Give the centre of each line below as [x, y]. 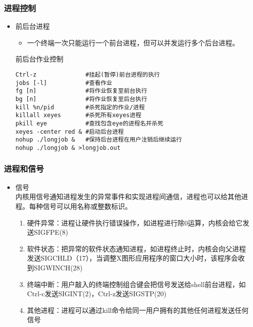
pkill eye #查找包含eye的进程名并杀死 [89, 123]
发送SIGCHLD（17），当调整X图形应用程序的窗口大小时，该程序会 [132, 258]
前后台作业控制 [39, 59]
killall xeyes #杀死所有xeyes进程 [78, 115]
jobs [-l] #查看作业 [64, 83]
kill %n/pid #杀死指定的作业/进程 [80, 107]
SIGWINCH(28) [58, 267]
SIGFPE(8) [51, 232]
